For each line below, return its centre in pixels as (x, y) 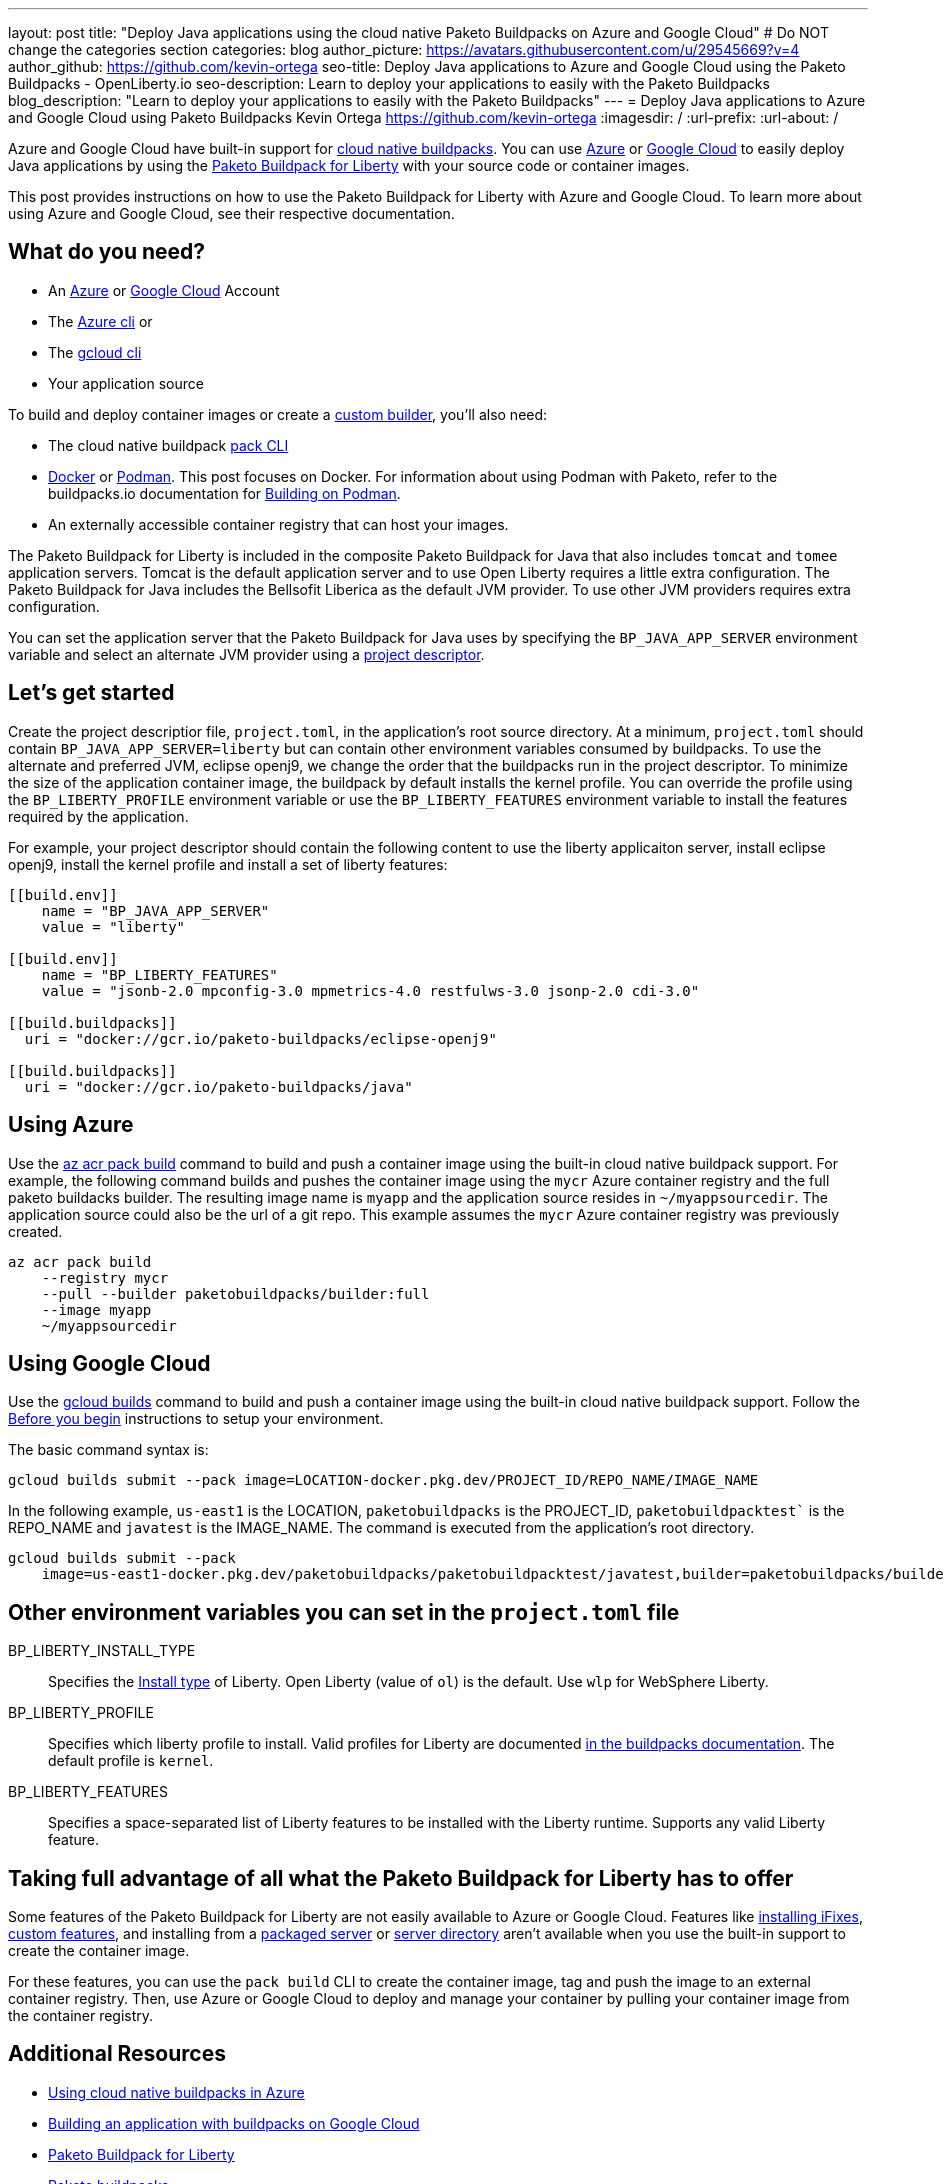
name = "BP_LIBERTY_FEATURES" (159, 974)
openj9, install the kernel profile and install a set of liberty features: (228, 864)
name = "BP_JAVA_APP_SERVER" (155, 910)
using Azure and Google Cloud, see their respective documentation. (231, 213)
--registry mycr (105, 1277)
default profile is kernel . (131, 1761)
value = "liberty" (113, 926)
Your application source (126, 383)
